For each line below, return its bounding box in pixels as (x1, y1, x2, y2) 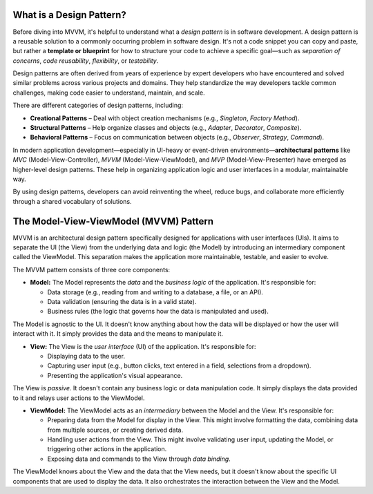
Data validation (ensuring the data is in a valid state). (47, 298, 197, 306)
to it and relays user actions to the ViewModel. (12, 394, 145, 402)
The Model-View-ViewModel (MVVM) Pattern (12, 215, 214, 227)
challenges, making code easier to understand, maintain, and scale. (12, 88, 205, 97)
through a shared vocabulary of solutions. (12, 197, 132, 205)
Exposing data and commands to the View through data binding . (47, 455, 231, 463)
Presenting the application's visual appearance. (47, 371, 183, 379)
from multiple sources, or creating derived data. (47, 426, 183, 434)
